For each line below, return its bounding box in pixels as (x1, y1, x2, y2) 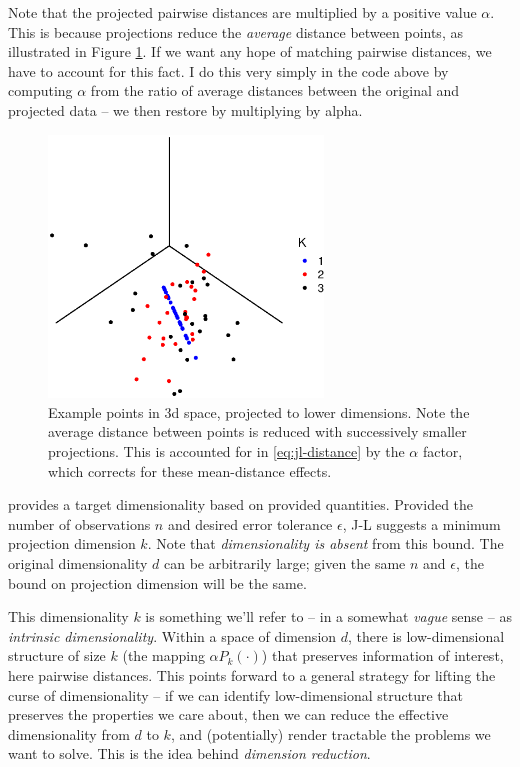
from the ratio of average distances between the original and (90, 80, 460, 101)
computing (8, 80, 73, 101)
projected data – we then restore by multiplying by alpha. (8, 99, 363, 120)
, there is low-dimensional (348, 625, 505, 646)
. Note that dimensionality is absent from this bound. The (147, 533, 504, 554)
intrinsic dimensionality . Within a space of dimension (8, 625, 337, 646)
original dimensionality (8, 553, 148, 574)
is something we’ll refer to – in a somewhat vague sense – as (145, 606, 512, 627)
